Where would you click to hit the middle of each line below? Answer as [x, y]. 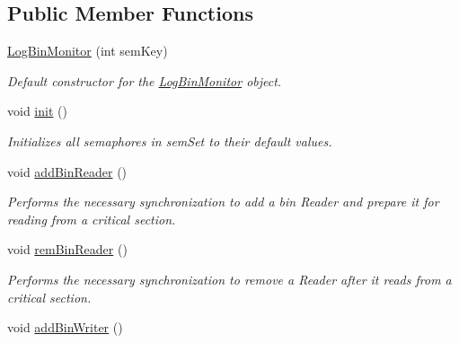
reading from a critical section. [92, 219]
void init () [37, 111]
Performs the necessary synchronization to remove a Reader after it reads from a [229, 279]
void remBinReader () [67, 249]
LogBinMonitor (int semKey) [88, 51]
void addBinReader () [67, 171]
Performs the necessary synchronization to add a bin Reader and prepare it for [223, 202]
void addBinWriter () [65, 327]
